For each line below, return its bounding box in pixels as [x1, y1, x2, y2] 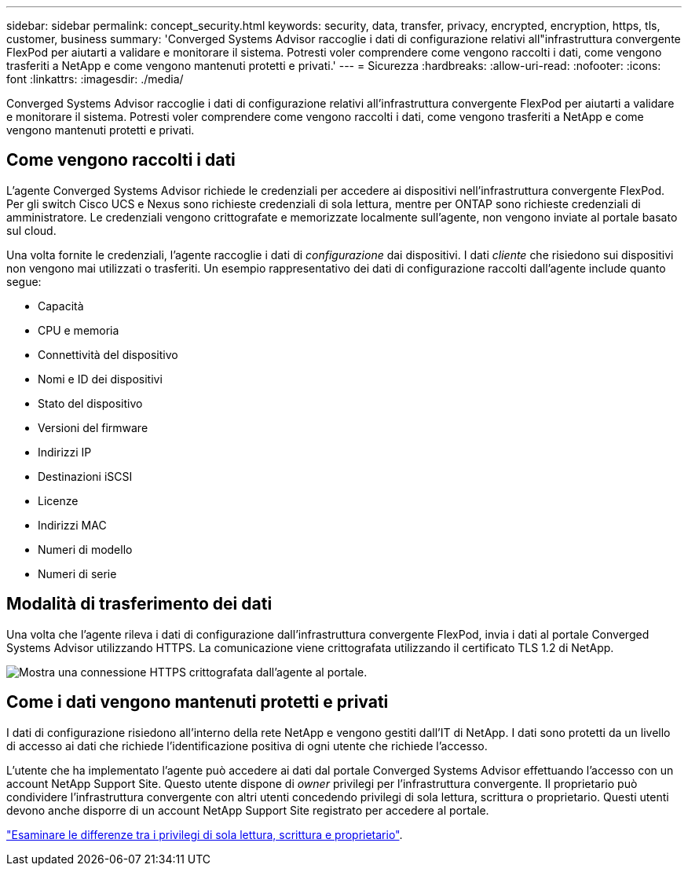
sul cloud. [6, 223, 57, 237]
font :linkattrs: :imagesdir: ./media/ [6, 72, 184, 86]
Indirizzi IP [38, 445, 92, 459]
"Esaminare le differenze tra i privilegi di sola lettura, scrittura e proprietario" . [6, 827, 403, 841]
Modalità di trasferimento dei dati [6, 594, 273, 614]
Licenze [38, 493, 79, 507]
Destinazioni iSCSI [38, 469, 133, 483]
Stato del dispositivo [38, 396, 143, 410]
